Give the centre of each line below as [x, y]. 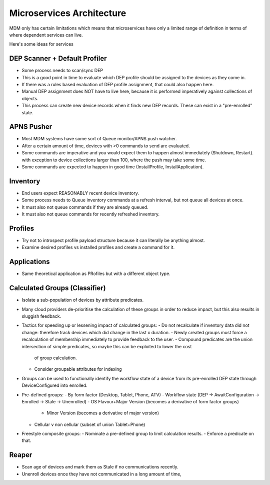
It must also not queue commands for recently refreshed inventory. [91, 214]
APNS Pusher [31, 127]
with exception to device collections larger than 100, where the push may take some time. [114, 160]
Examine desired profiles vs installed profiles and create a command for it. [98, 248]
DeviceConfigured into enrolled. [54, 385]
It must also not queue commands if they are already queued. [85, 207]
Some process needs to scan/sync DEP [62, 71]
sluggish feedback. [41, 316]
